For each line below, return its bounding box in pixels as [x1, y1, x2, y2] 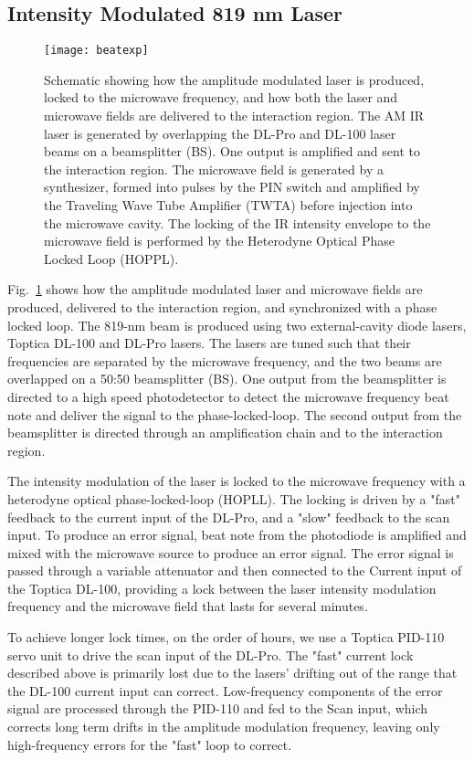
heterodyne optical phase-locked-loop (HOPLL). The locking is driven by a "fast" [7, 489, 460, 508]
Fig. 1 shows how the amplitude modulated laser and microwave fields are [7, 280, 423, 299]
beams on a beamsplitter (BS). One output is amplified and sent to [44, 142, 420, 161]
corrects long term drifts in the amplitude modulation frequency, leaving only [7, 717, 440, 736]
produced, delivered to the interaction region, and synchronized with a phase [7, 297, 437, 316]
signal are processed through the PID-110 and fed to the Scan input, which [7, 699, 428, 718]
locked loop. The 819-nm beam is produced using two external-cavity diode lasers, [7, 315, 467, 334]
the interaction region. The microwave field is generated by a [44, 159, 384, 178]
